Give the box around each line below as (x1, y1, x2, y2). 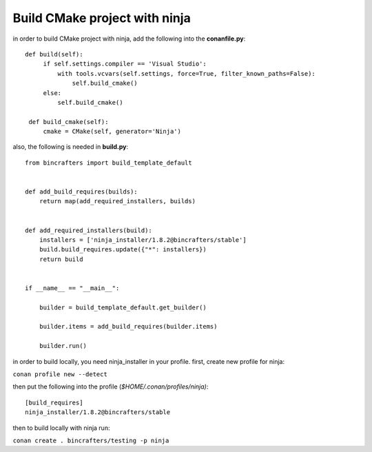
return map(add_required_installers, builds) (39, 197, 196, 205)
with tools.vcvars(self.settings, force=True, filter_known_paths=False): (57, 70, 316, 77)
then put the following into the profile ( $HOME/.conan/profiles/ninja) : (12, 382, 209, 391)
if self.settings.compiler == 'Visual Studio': (43, 60, 207, 68)
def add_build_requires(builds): (25, 188, 138, 196)
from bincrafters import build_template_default (25, 158, 192, 167)
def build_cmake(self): (28, 118, 109, 125)
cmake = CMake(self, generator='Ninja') (43, 127, 182, 136)
